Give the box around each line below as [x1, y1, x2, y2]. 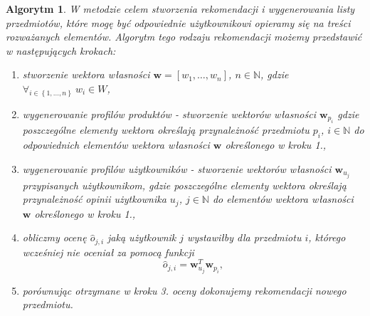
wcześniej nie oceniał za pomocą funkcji [22, 244, 194, 259]
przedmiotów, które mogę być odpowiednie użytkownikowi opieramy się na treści [6, 15, 351, 30]
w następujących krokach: [6, 43, 116, 58]
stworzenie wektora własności [22, 67, 150, 82]
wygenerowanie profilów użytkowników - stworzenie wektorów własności [22, 161, 332, 176]
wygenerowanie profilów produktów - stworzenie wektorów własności [22, 106, 316, 121]
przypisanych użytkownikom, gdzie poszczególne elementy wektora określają [22, 177, 347, 192]
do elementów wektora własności [212, 191, 354, 206]
